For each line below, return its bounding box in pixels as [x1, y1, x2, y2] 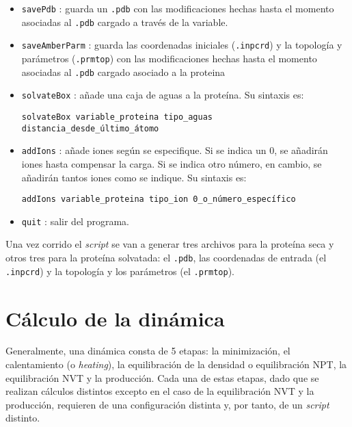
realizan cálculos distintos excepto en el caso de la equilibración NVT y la [5, 384, 314, 398]
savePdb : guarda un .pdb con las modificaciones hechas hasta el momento [21, 1, 334, 15]
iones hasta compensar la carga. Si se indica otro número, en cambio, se [21, 156, 322, 170]
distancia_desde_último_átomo [21, 123, 159, 133]
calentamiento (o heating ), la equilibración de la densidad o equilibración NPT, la [5, 357, 347, 372]
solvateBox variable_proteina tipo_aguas [21, 112, 213, 122]
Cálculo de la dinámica [5, 304, 225, 332]
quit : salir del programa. [21, 213, 129, 228]
